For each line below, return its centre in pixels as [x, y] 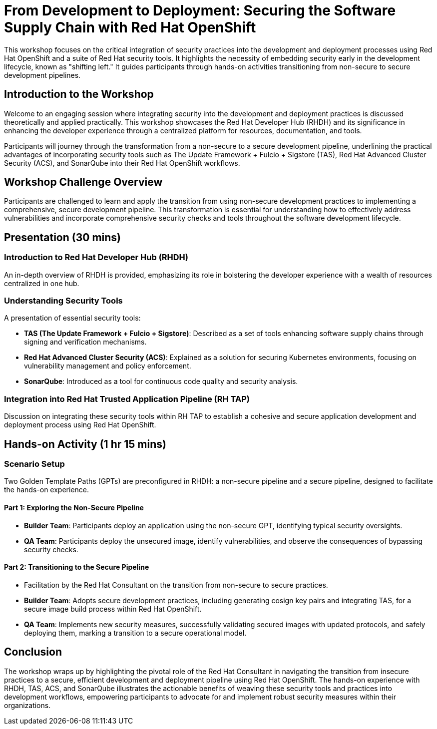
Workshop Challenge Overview [83, 182]
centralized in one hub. [42, 283]
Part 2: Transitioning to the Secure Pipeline [77, 567]
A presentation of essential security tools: [72, 318]
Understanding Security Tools [63, 301]
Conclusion [33, 652]
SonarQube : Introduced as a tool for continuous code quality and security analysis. [161, 381]
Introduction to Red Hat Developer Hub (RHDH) [96, 257]
